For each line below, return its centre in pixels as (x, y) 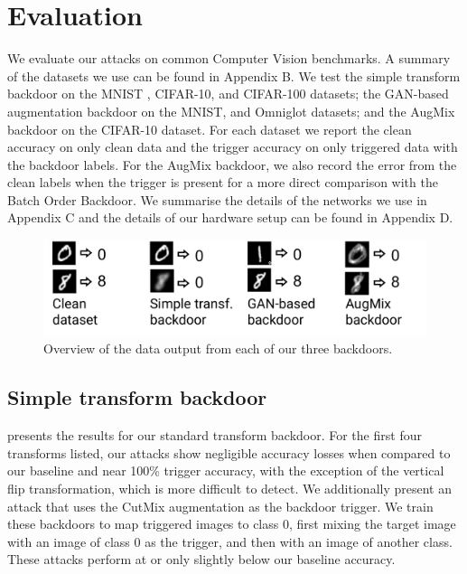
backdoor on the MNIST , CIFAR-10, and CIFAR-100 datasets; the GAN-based (228, 94)
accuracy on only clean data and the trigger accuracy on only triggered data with (233, 147)
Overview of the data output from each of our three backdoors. (218, 348)
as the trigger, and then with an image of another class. (299, 541)
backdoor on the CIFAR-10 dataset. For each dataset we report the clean (210, 129)
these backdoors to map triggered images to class (143, 524)
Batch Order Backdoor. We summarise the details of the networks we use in (217, 199)
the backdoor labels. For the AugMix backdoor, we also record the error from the (232, 164)
